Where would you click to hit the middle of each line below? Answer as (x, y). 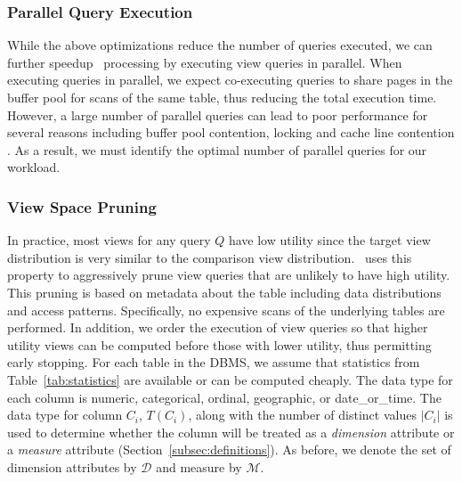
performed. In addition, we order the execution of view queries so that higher (218, 327)
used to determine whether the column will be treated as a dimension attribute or (231, 432)
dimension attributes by (72, 466)
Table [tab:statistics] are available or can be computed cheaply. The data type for (230, 379)
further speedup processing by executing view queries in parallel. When (205, 62)
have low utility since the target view (329, 240)
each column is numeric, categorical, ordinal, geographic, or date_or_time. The (224, 397)
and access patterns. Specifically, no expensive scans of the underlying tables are (226, 310)
